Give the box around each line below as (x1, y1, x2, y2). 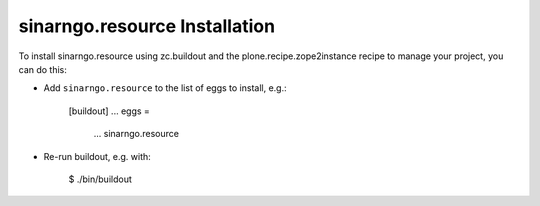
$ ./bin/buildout (68, 173, 132, 185)
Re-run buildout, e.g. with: (43, 150, 152, 162)
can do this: (18, 63, 67, 75)
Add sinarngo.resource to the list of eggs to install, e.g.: (43, 82, 287, 94)
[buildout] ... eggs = (68, 105, 150, 117)
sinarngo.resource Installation (18, 15, 275, 37)
